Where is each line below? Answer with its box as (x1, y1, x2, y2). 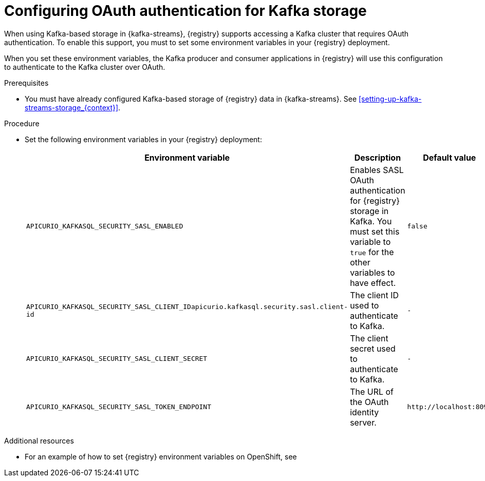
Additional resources (4, 436, 74, 445)
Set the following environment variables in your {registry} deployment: (25, 134, 262, 144)
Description (354, 152, 401, 163)
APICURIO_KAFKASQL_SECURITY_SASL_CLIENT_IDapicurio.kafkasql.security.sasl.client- (26, 302, 348, 311)
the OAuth (350, 396, 389, 407)
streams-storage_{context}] (25, 103, 119, 112)
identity (350, 407, 379, 417)
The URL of (350, 386, 394, 397)
